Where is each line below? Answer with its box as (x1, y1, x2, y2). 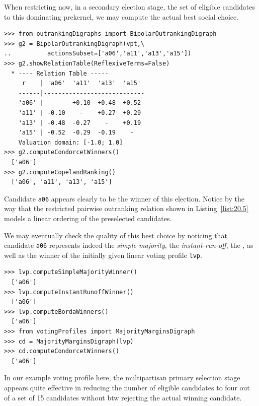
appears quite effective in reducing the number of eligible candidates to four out (4, 382, 250, 392)
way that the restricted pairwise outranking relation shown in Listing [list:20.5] (4, 203, 248, 214)
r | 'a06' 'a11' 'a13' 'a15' (22, 80, 141, 87)
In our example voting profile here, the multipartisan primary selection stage (4, 372, 240, 383)
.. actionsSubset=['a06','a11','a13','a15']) (4, 50, 192, 57)
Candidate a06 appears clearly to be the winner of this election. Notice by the (4, 193, 244, 204)
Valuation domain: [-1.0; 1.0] (18, 139, 123, 146)
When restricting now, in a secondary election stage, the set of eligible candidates (4, 2, 255, 12)
